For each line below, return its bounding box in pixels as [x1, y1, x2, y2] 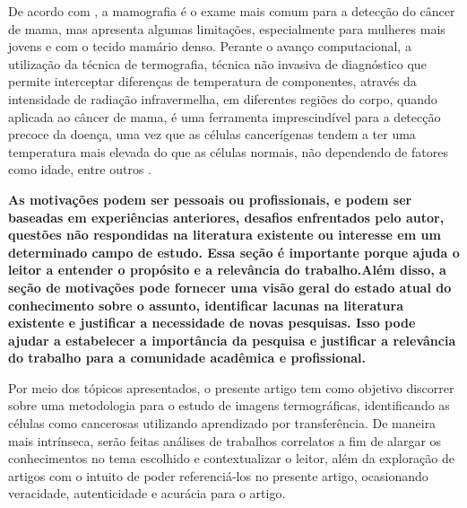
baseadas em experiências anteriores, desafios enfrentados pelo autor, [8, 207, 445, 226]
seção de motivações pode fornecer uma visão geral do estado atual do [8, 277, 452, 296]
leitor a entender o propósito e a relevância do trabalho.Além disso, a [8, 260, 446, 279]
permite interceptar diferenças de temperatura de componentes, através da [8, 72, 417, 91]
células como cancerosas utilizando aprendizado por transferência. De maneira [8, 414, 437, 433]
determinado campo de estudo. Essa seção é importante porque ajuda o [8, 242, 460, 261]
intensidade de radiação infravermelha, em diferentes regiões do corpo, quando [8, 89, 437, 108]
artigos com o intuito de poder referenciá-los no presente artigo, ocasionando [8, 466, 428, 485]
